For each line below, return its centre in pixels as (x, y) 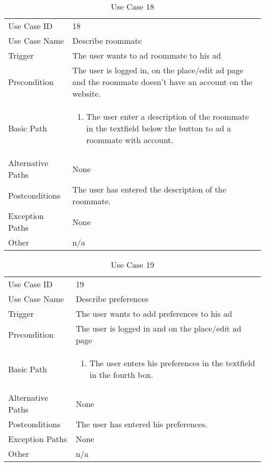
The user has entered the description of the (149, 189)
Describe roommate (107, 40)
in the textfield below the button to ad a (159, 128)
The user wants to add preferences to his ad (154, 313)
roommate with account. (130, 140)
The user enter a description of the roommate (168, 116)
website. (87, 93)
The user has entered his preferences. (141, 424)
